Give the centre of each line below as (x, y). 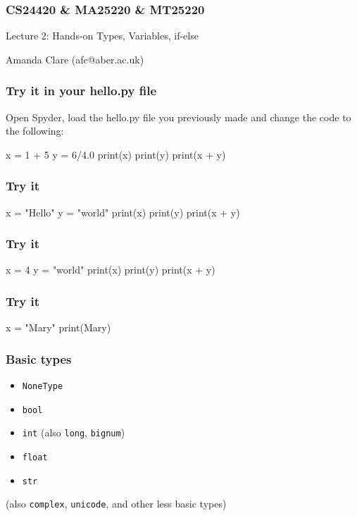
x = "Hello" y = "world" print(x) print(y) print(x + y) (123, 212)
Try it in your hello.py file (81, 91)
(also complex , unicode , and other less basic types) (116, 504)
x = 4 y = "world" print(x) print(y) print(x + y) (111, 270)
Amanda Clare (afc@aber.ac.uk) (75, 59)
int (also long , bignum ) (74, 432)
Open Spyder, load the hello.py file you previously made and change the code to (178, 117)
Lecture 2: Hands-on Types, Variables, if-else (102, 36)
